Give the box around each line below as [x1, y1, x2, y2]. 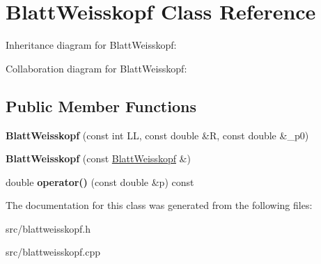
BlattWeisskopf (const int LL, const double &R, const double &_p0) [6, 127, 309, 142]
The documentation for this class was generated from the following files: [6, 198, 313, 212]
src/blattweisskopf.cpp [6, 244, 100, 259]
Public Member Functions [6, 95, 196, 116]
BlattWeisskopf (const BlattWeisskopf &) [6, 151, 191, 166]
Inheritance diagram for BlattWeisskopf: [6, 38, 177, 52]
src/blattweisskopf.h [6, 221, 91, 235]
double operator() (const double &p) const [6, 174, 194, 189]
